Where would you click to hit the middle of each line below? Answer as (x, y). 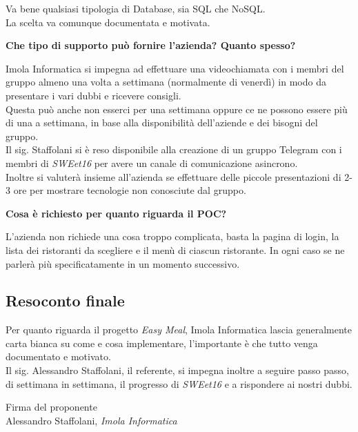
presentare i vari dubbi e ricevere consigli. (93, 95)
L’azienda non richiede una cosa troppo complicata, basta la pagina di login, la (172, 236)
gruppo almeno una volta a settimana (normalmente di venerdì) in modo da (166, 82)
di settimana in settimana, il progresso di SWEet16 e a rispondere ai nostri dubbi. (179, 383)
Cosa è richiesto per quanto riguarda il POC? (116, 213)
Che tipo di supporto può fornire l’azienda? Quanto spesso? (151, 45)
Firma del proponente (51, 407)
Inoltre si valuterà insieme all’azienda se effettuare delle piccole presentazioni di (173, 176)
